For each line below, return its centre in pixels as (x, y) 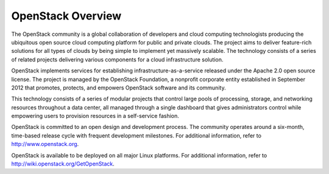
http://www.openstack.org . (45, 144)
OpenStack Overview (66, 16)
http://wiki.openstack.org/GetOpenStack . (63, 164)
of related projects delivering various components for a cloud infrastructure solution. (117, 59)
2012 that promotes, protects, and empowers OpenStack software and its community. (119, 88)
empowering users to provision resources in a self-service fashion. (95, 116)
